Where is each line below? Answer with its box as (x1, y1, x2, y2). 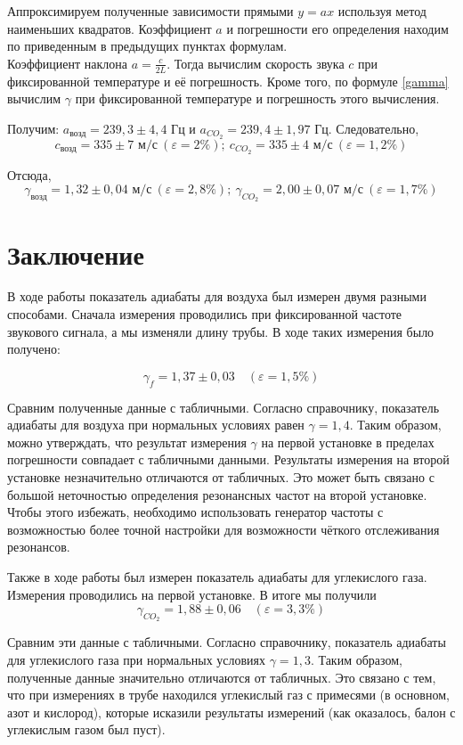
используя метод (337, 2, 426, 20)
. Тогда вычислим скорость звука (167, 53, 345, 72)
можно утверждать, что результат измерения (7, 432, 247, 451)
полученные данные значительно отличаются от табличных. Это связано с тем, (7, 667, 436, 686)
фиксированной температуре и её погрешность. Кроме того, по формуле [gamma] (7, 71, 449, 90)
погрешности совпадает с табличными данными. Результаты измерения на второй (7, 450, 450, 469)
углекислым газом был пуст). (7, 720, 166, 739)
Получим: (7, 119, 60, 137)
